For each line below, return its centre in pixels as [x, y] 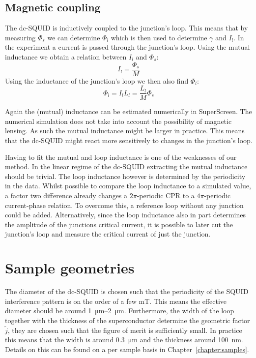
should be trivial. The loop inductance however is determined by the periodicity [125, 176]
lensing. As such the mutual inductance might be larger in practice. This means [125, 131]
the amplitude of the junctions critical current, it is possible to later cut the [119, 224]
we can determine [74, 37]
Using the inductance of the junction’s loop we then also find [97, 80]
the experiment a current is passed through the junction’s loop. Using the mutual [128, 47]
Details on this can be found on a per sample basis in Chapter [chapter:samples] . [127, 349]
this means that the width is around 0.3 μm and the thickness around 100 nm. [124, 340]
